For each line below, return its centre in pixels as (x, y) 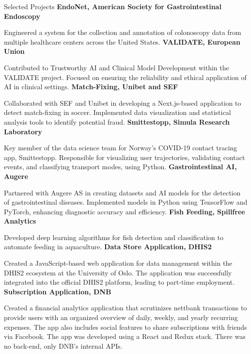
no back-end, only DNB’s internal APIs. (63, 346)
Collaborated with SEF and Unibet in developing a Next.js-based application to (123, 103)
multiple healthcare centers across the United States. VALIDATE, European (122, 41)
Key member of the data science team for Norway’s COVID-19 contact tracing (121, 148)
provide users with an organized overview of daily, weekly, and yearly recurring (121, 317)
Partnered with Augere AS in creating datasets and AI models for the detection (122, 192)
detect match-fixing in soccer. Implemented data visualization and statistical (118, 112)
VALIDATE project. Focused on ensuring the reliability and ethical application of (125, 77)
